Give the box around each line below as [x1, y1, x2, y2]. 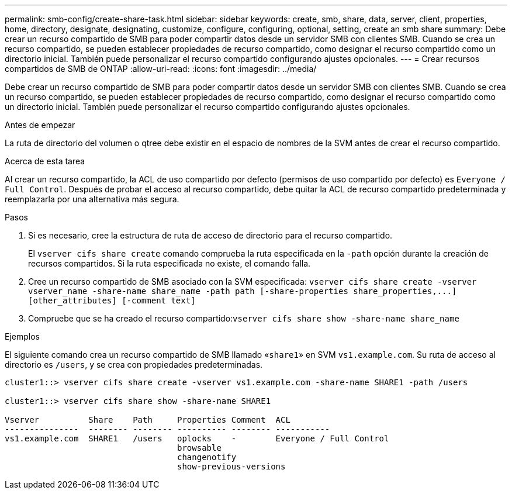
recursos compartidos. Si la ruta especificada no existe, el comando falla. [28, 258, 311, 268]
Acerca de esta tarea [5, 156, 85, 166]
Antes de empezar [5, 120, 75, 130]
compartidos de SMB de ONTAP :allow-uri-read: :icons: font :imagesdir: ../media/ [5, 64, 317, 74]
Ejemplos [5, 331, 40, 341]
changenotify [177, 452, 237, 462]
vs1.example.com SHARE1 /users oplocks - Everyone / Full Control [5, 434, 389, 443]
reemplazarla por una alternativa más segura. [5, 194, 179, 204]
